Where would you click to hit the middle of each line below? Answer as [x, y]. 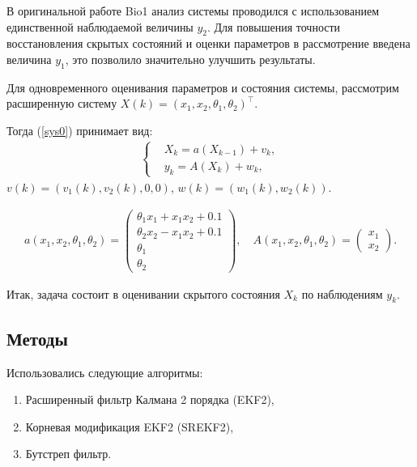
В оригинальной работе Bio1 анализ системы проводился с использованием [193, 11]
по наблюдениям [342, 293]
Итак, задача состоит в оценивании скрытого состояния [143, 293]
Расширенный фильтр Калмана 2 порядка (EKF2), [150, 399]
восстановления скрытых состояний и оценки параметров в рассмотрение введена [208, 43]
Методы [37, 338]
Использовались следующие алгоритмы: [105, 372]
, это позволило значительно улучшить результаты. [190, 59]
